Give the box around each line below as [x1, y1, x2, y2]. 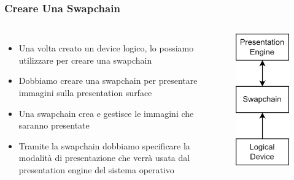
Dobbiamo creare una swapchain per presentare [18, 74, 198, 87]
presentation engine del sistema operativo [18, 163, 174, 176]
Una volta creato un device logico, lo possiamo [18, 42, 194, 54]
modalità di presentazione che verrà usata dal [18, 151, 190, 164]
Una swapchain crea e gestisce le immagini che [18, 107, 194, 119]
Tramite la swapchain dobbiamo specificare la [18, 139, 190, 152]
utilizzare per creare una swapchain [18, 53, 152, 66]
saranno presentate [18, 119, 90, 132]
